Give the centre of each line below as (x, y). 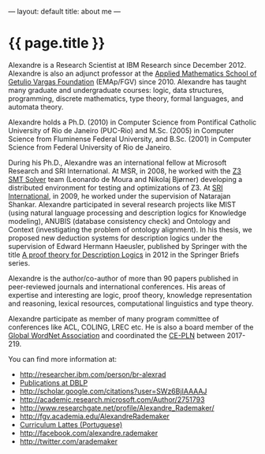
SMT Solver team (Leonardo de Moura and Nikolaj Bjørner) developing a (125, 179)
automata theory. (36, 106)
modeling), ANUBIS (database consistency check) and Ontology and (119, 221)
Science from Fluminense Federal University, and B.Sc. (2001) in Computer (130, 139)
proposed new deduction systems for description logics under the (116, 238)
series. (19, 262)
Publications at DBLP (54, 382)
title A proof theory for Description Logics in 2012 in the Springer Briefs (124, 255)
